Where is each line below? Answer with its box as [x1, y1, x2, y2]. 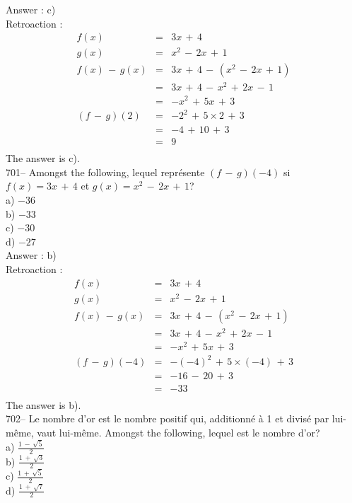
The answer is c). [6, 151, 80, 166]
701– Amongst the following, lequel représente [6, 164, 205, 179]
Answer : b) [6, 248, 57, 262]
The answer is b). [6, 397, 81, 412]
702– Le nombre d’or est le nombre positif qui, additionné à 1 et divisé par [6, 411, 329, 426]
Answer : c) [6, 2, 56, 16]
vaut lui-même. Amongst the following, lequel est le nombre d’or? [37, 424, 320, 439]
